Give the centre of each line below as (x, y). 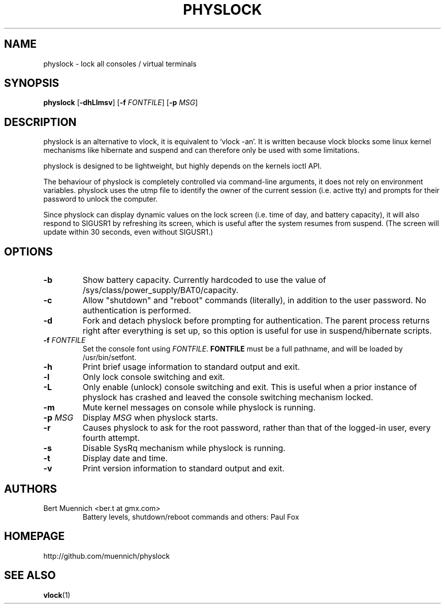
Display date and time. (125, 458)
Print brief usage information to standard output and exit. (191, 367)
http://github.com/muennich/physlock (107, 556)
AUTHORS (31, 489)
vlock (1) (57, 595)
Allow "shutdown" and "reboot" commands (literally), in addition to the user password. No (255, 300)
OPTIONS (28, 251)
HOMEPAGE (35, 536)
